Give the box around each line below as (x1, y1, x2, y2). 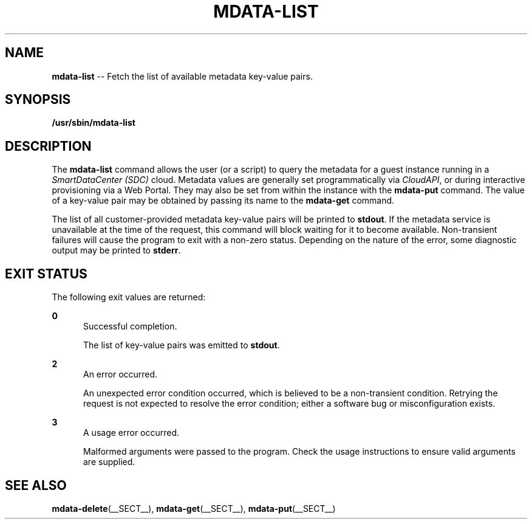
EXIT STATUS (5, 266, 87, 281)
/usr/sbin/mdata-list (52, 117, 135, 128)
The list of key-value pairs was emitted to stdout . (83, 340, 280, 351)
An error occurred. (83, 369, 158, 380)
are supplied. (83, 457, 135, 467)
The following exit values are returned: (52, 292, 206, 303)
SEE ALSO (5, 477, 67, 493)
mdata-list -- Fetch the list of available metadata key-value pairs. (52, 71, 313, 81)
